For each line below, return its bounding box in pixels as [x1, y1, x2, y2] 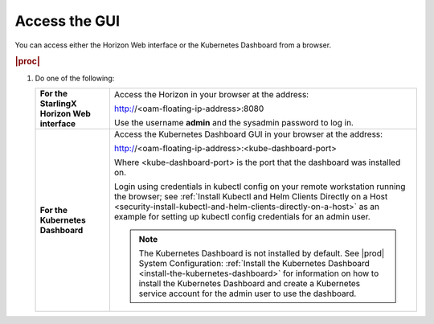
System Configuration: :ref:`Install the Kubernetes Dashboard [138, 257, 370, 269]
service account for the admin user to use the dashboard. [138, 288, 357, 299]
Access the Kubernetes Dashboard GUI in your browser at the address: [113, 129, 383, 140]
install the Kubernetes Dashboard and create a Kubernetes [138, 277, 361, 289]
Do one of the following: [35, 73, 115, 83]
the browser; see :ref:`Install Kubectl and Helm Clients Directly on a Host [113, 191, 388, 202]
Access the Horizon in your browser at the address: [113, 88, 309, 100]
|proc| [14, 56, 40, 68]
